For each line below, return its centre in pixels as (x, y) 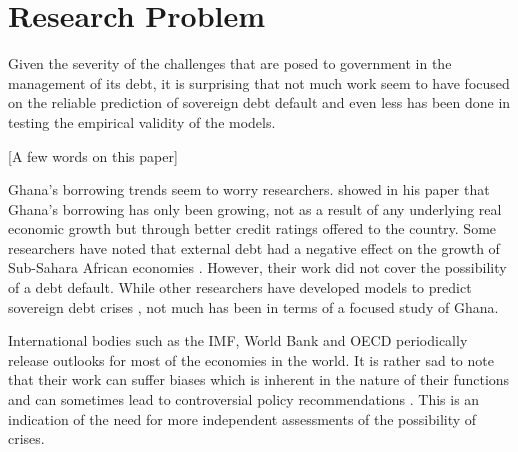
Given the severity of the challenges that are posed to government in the (230, 63)
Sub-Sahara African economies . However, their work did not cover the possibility (257, 267)
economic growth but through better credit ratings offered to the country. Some (252, 228)
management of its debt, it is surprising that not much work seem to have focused (259, 82)
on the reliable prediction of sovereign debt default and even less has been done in (259, 102)
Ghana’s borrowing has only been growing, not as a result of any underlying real (255, 208)
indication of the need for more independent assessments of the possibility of (242, 418)
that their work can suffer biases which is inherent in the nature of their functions (259, 379)
